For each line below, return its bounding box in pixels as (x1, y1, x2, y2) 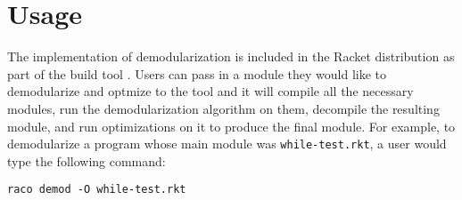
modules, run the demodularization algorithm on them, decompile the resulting (7, 99, 440, 117)
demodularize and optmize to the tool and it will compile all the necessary (7, 82, 414, 100)
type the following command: (7, 151, 166, 170)
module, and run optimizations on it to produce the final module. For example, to (7, 116, 456, 135)
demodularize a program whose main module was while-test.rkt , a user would (7, 134, 447, 153)
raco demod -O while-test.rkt (7, 183, 186, 196)
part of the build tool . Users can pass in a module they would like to (7, 64, 387, 83)
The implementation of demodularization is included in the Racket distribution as (7, 47, 455, 66)
